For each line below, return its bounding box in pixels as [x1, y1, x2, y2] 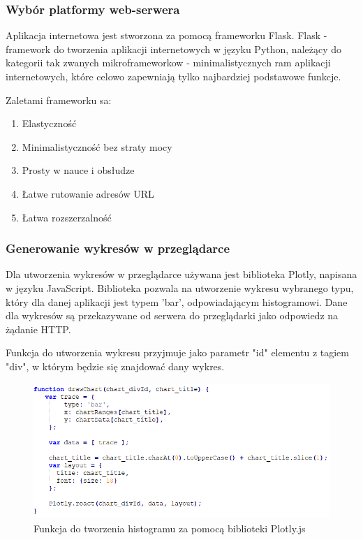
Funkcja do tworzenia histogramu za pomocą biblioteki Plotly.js [34, 520, 306, 535]
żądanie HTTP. [6, 321, 71, 336]
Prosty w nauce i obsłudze [22, 163, 135, 177]
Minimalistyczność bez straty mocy [22, 139, 172, 154]
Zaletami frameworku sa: [6, 92, 112, 107]
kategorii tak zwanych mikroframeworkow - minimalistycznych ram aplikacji [6, 55, 331, 70]
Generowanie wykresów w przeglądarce [6, 240, 230, 257]
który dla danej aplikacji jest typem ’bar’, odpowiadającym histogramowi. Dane [6, 294, 348, 309]
